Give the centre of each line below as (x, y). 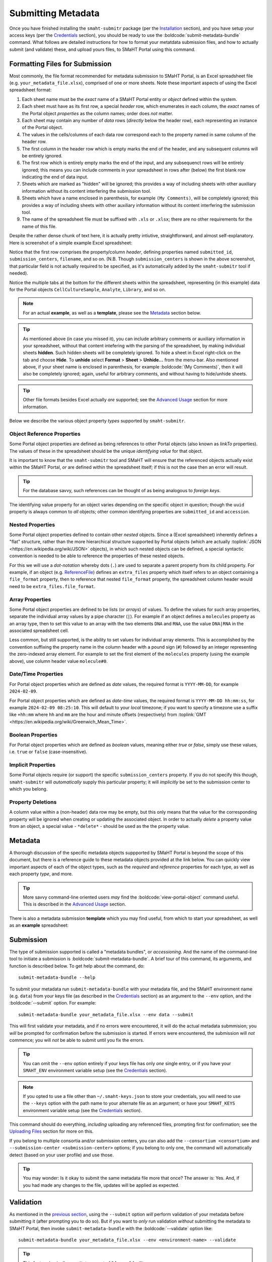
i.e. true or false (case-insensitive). (48, 752)
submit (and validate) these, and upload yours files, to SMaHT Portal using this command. (103, 49)
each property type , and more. (41, 874)
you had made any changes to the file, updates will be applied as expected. (101, 1185)
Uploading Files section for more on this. (51, 1131)
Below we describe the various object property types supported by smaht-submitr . (97, 421)
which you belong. (28, 789)
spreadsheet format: (30, 90)
